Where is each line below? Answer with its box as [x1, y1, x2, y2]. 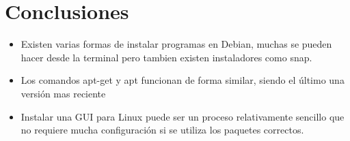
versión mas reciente [21, 86, 106, 100]
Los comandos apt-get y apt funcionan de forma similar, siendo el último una [21, 73, 345, 87]
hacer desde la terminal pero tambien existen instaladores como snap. [21, 50, 312, 64]
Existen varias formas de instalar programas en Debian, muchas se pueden [21, 37, 332, 51]
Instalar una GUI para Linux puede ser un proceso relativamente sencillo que [21, 109, 345, 123]
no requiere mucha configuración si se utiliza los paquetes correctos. [21, 123, 304, 137]
